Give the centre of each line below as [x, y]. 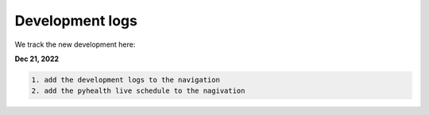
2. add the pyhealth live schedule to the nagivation [138, 91]
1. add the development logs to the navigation [126, 80]
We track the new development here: [75, 44]
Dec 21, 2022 [37, 59]
